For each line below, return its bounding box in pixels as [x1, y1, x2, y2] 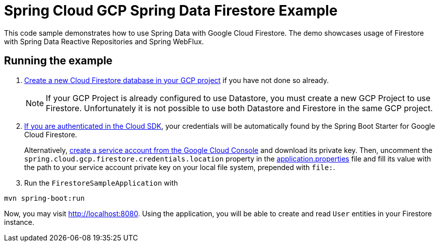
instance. [4, 217, 35, 226]
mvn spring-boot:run [4, 194, 85, 202]
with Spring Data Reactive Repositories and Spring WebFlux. [4, 37, 204, 46]
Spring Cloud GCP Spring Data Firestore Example [4, 2, 338, 19]
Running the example [4, 54, 113, 67]
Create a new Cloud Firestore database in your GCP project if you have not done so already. [24, 75, 329, 85]
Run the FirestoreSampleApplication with [24, 178, 178, 187]
